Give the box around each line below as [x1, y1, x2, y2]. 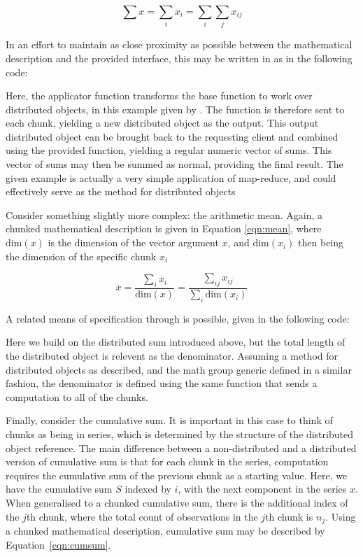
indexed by [124, 481, 171, 496]
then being [298, 235, 344, 250]
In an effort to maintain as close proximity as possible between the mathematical [6, 37, 353, 52]
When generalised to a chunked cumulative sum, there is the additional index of [6, 495, 348, 509]
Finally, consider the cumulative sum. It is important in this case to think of [6, 413, 333, 428]
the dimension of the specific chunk [6, 248, 157, 263]
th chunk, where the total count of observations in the [26, 509, 258, 523]
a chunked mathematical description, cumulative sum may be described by [6, 523, 325, 538]
